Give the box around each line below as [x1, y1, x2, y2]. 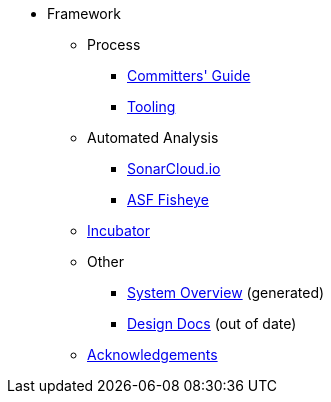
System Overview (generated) [127, 284, 325, 301]
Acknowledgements [87, 346, 218, 363]
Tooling [127, 98, 176, 115]
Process [87, 36, 141, 53]
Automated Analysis [87, 129, 219, 146]
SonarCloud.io [127, 160, 221, 177]
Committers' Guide [127, 67, 251, 84]
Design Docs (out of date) [127, 315, 297, 332]
